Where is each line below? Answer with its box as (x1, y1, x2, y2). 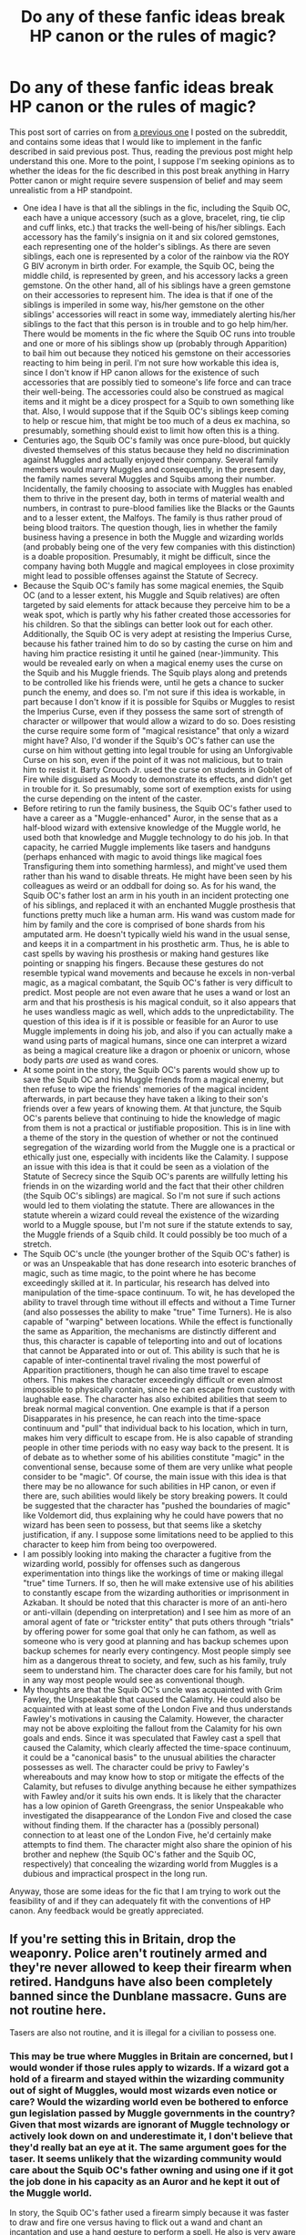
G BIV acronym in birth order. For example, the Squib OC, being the (22, 260, 275, 271)
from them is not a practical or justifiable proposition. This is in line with (22, 1122, 291, 1133)
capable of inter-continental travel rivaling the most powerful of (22, 1354, 261, 1365)
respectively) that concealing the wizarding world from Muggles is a (22, 1858, 279, 1869)
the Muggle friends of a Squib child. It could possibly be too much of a (22, 1229, 288, 1240)
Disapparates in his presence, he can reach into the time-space (22, 1413, 261, 1424)
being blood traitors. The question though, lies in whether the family (22, 521, 278, 532)
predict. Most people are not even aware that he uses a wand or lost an (22, 986, 291, 997)
